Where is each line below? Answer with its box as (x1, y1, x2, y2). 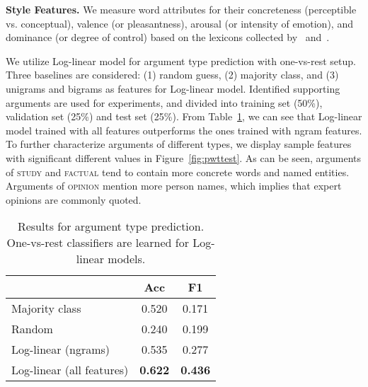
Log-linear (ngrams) (11, 341, 110, 358)
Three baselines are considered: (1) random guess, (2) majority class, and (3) (6, 67, 339, 82)
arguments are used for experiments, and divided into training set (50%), (6, 95, 323, 110)
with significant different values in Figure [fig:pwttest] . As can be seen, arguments (6, 150, 362, 165)
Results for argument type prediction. (17, 218, 205, 235)
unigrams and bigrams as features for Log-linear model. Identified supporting (6, 81, 340, 96)
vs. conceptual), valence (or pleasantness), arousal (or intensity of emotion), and (6, 16, 353, 30)
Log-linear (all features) (11, 362, 129, 379)
